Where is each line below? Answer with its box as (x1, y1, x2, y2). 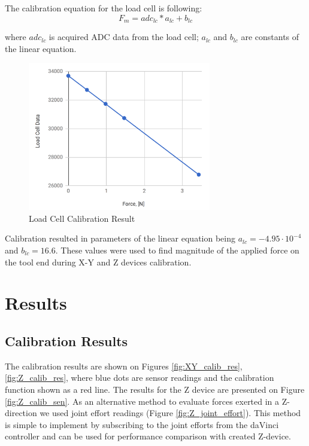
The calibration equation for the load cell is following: (5, 2, 202, 14)
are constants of (241, 30, 299, 43)
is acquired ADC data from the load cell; (49, 30, 199, 43)
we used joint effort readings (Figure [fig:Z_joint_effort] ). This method (40, 407, 301, 419)
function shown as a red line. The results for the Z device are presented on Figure (5, 383, 305, 395)
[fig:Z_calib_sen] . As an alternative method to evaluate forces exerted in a (5, 395, 280, 407)
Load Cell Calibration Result (29, 212, 135, 224)
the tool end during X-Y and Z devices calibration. (5, 255, 192, 268)
